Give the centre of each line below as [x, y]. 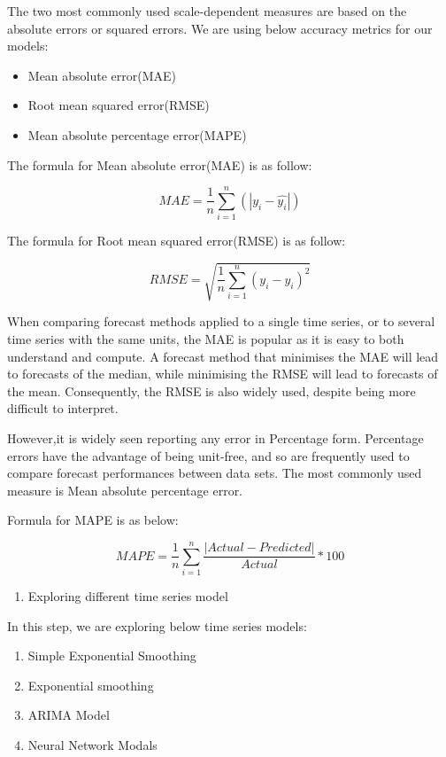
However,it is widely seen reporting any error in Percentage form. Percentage [215, 437]
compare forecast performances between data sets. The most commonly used [215, 473]
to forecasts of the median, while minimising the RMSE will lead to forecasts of [223, 374]
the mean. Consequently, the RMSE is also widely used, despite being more [211, 390]
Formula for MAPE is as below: [93, 520]
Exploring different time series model [128, 596]
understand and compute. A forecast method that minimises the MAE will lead [223, 356]
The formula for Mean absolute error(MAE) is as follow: [160, 164]
